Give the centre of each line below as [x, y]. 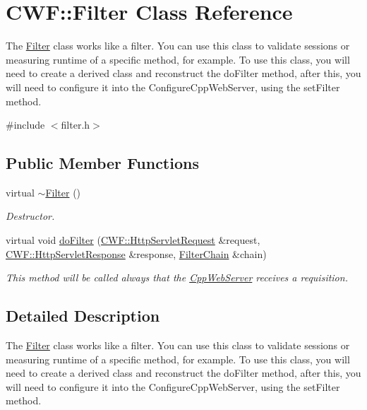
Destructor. [30, 216]
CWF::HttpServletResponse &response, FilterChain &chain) [136, 253]
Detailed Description [83, 316]
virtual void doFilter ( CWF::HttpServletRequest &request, [133, 240]
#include [25, 125]
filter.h [76, 125]
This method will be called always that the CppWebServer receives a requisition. [177, 277]
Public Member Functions [102, 163]
